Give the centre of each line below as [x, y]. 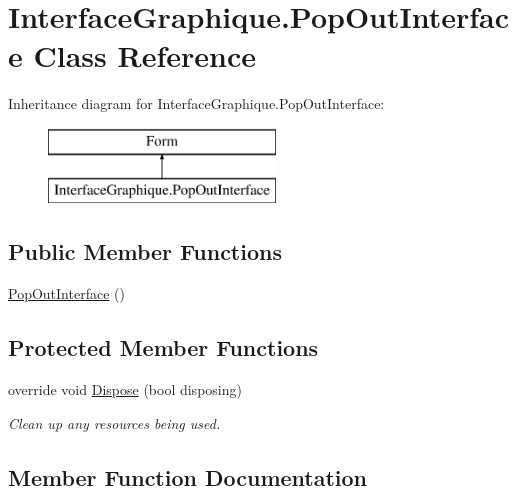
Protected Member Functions [163, 347]
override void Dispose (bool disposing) [125, 389]
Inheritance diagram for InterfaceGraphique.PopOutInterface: [196, 103]
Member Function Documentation [188, 476]
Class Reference [144, 55]
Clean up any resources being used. [114, 422]
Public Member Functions [145, 251]
